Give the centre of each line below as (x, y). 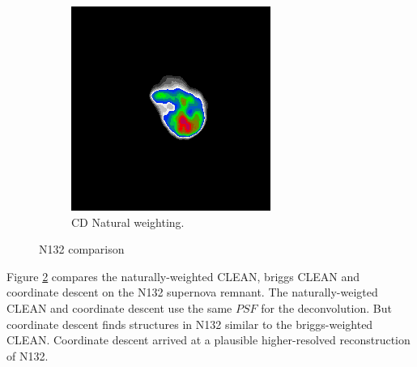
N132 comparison (82, 249)
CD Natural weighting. (128, 222)
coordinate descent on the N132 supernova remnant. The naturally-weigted (192, 292)
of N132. (28, 355)
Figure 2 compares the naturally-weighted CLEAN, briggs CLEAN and (183, 276)
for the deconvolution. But (326, 307)
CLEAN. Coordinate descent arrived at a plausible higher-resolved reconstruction (208, 340)
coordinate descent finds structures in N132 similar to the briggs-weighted (190, 324)
